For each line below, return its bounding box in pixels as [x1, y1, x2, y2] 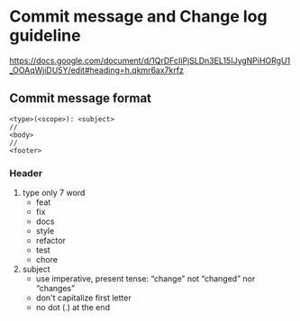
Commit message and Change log [9, 6, 268, 27]
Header [9, 166, 43, 179]
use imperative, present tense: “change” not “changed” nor [35, 273, 256, 284]
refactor [35, 236, 66, 246]
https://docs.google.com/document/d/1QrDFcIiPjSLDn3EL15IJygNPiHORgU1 [9, 55, 291, 66]
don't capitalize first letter [35, 292, 132, 303]
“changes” [35, 283, 75, 294]
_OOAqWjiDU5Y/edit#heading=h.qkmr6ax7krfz [9, 65, 185, 76]
